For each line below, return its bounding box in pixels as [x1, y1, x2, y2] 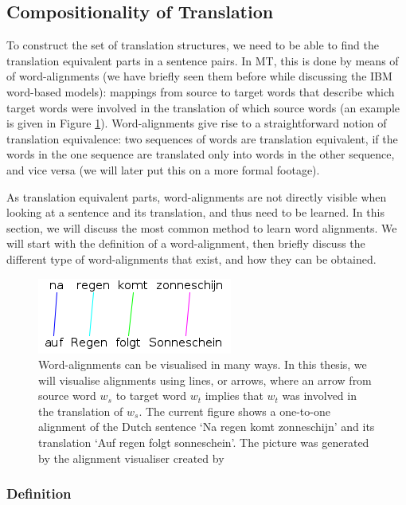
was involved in [282, 387, 357, 404]
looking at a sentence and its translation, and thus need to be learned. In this [6, 204, 385, 221]
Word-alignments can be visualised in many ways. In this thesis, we [38, 356, 367, 373]
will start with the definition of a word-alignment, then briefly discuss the [6, 235, 365, 252]
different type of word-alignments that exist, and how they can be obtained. [6, 250, 377, 267]
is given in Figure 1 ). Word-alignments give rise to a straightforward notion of [6, 115, 387, 131]
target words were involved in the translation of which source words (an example [6, 99, 400, 115]
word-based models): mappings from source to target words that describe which [6, 83, 395, 100]
